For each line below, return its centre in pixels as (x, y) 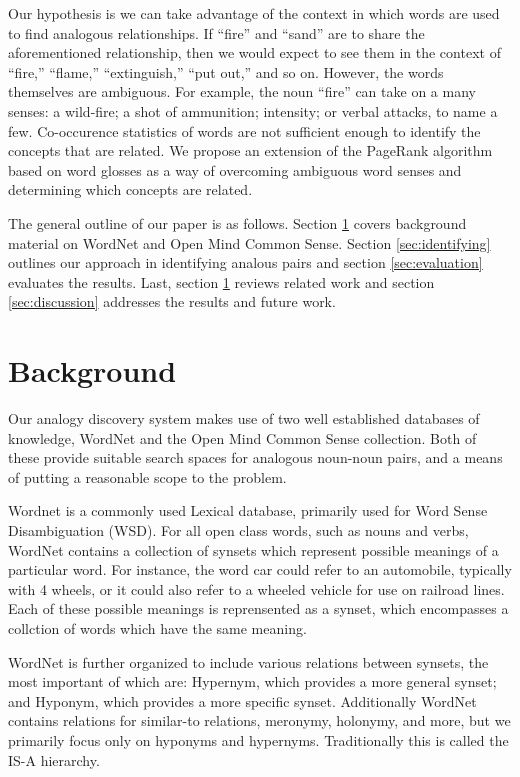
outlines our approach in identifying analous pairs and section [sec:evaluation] (245, 262)
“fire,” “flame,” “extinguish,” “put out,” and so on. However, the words (226, 71)
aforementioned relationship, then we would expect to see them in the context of (254, 52)
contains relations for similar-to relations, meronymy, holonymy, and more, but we (259, 720)
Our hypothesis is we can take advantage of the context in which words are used (254, 13)
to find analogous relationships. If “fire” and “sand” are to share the (216, 32)
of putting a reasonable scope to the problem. (147, 476)
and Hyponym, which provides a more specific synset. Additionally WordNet (242, 700)
